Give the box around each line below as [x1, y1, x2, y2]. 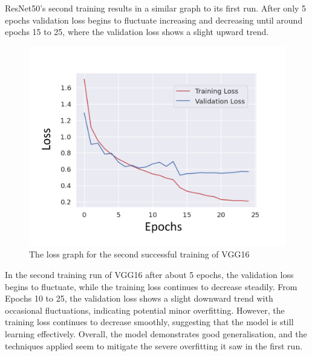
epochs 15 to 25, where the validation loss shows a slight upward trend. [5, 25, 269, 38]
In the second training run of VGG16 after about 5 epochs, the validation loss [5, 268, 294, 280]
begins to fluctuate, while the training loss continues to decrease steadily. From [5, 280, 297, 293]
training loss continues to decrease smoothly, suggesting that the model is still [5, 316, 294, 328]
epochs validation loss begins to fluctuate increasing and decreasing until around [5, 13, 303, 26]
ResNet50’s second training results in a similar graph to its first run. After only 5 [5, 2, 307, 14]
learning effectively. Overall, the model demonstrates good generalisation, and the [5, 327, 307, 340]
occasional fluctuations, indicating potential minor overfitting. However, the [5, 303, 285, 316]
